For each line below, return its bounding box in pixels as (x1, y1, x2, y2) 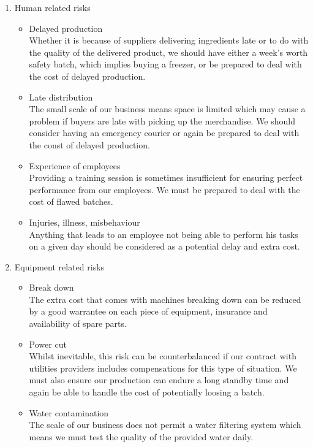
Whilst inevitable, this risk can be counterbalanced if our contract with (29, 350, 296, 362)
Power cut (29, 337, 67, 350)
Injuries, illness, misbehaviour (29, 215, 140, 228)
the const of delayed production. (29, 138, 150, 151)
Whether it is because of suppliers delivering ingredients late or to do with (29, 34, 309, 47)
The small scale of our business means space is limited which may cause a (29, 102, 306, 115)
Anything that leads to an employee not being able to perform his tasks (29, 227, 298, 240)
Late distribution (29, 90, 93, 103)
